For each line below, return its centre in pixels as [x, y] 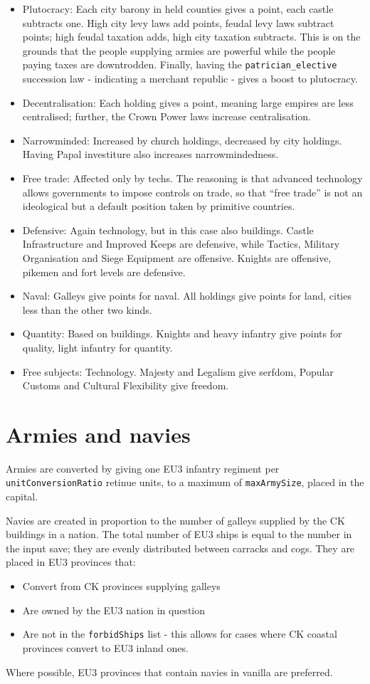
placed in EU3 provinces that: [71, 562]
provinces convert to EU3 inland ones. [105, 647]
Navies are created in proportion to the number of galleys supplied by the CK [175, 520]
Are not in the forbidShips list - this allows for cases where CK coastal [180, 634]
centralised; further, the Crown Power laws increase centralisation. [166, 116]
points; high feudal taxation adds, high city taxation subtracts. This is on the [191, 37]
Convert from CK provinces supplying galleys [121, 586]
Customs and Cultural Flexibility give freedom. [126, 385]
